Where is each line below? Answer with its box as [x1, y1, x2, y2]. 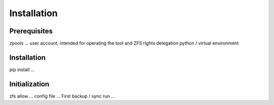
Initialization [9, 80, 50, 88]
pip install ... [9, 66, 35, 73]
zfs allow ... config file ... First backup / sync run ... [9, 93, 115, 99]
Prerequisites [9, 27, 53, 35]
